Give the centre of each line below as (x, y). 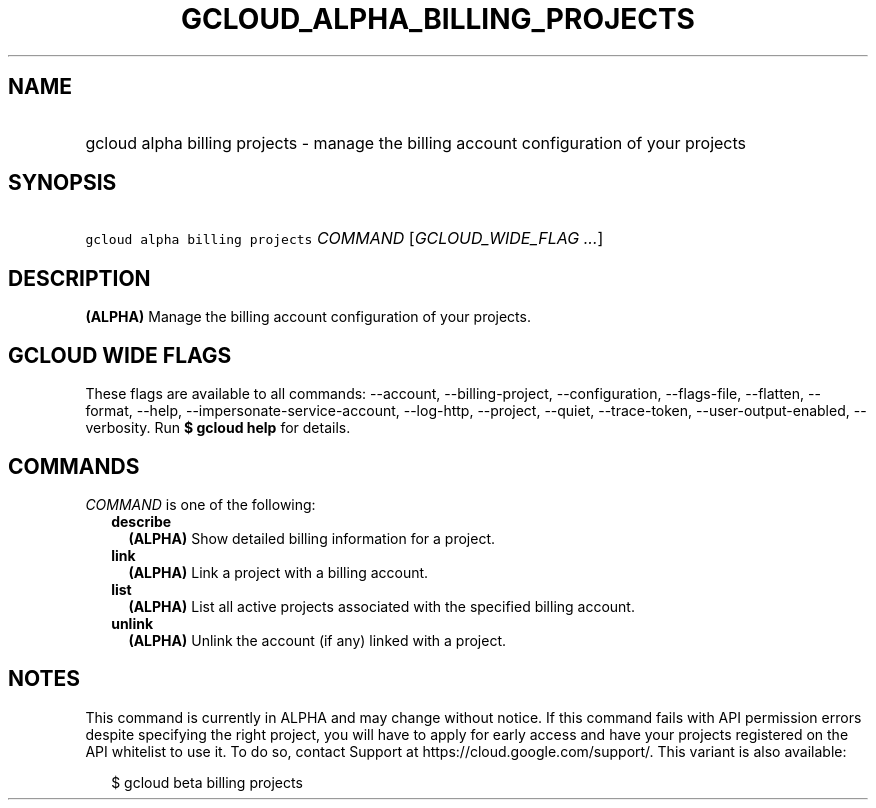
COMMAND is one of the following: (200, 504)
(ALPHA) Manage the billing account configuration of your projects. (308, 317)
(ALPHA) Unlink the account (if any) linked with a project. (317, 640)
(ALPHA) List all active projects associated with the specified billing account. (381, 606)
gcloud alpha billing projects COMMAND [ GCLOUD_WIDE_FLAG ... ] (344, 238)
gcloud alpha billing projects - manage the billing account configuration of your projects (415, 142)
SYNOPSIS (62, 183)
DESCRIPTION (79, 278)
